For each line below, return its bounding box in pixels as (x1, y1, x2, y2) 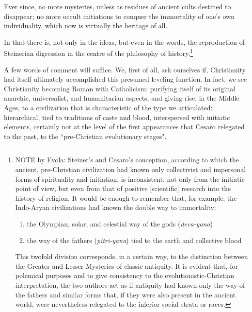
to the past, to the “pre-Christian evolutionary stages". (4, 131, 167, 141)
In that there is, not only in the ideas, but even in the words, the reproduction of (4, 36, 245, 47)
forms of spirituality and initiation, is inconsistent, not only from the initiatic (15, 173, 245, 184)
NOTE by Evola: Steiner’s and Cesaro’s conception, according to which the (15, 155, 239, 165)
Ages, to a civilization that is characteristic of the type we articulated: (4, 103, 213, 112)
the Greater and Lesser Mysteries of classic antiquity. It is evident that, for (15, 260, 238, 271)
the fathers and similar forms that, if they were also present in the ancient (15, 289, 236, 299)
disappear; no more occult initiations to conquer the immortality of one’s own (4, 11, 235, 21)
